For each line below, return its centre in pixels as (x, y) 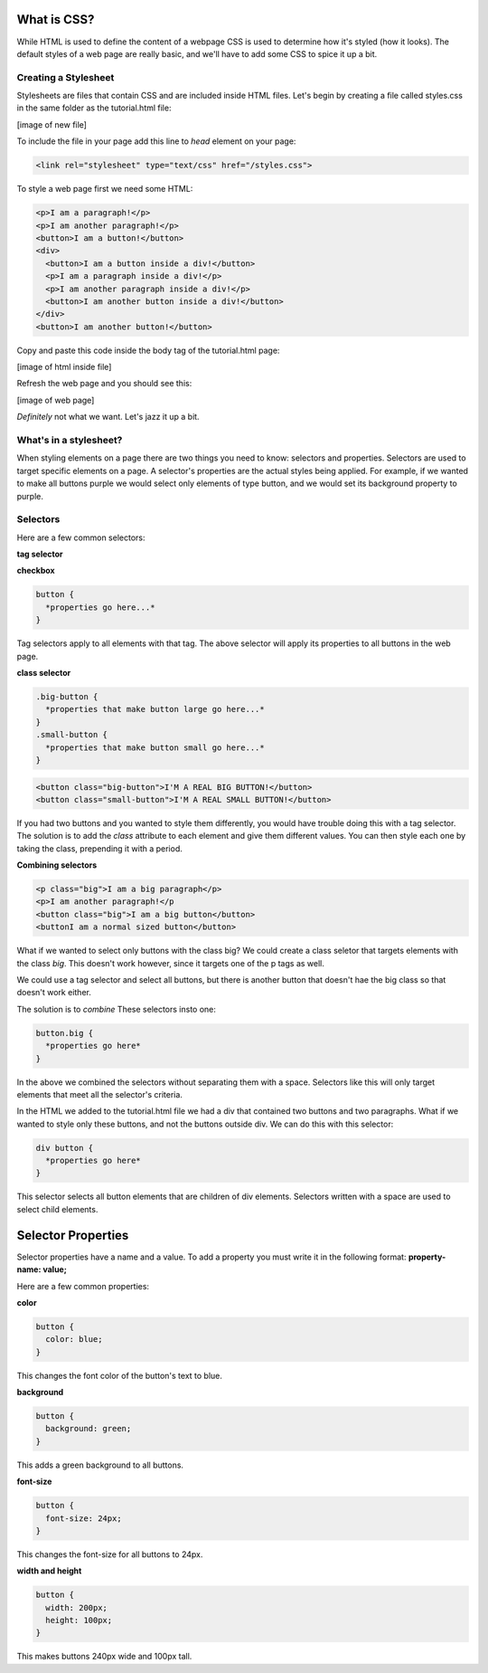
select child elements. (57, 1209)
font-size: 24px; (84, 1518)
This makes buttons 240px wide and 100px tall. (104, 1657)
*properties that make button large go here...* (155, 709)
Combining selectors (57, 865)
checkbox (36, 571)
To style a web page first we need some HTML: (105, 189)
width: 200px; (77, 1607)
